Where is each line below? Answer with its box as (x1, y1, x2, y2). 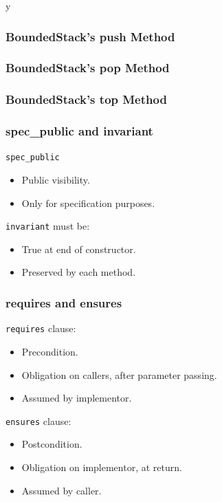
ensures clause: (5, 413, 71, 428)
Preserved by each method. (21, 265, 136, 279)
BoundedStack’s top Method (5, 91, 167, 108)
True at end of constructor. (21, 241, 136, 256)
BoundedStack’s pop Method (5, 59, 170, 76)
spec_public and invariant (5, 122, 153, 140)
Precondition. (21, 344, 78, 358)
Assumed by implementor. (21, 391, 132, 405)
